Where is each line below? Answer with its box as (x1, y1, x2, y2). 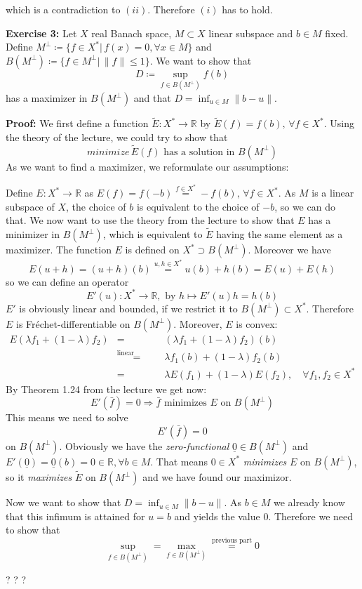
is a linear (311, 185, 354, 199)
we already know (274, 495, 345, 510)
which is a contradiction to (6, 2, 121, 16)
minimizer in (6, 227, 60, 241)
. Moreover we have (248, 242, 331, 256)
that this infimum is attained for (6, 508, 145, 523)
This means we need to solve (6, 410, 128, 425)
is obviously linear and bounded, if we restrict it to (19, 300, 238, 315)
